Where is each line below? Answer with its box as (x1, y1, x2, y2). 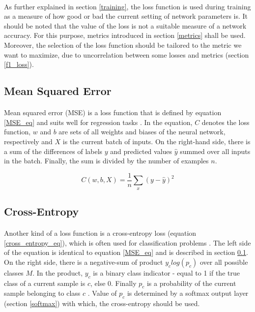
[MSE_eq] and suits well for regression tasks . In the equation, (4, 117, 193, 127)
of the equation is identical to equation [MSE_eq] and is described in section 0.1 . (4, 247, 248, 257)
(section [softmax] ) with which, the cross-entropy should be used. (4, 298, 200, 309)
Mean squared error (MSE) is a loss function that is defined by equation (4, 107, 222, 118)
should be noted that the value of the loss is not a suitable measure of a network (4, 20, 247, 31)
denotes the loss (201, 117, 250, 127)
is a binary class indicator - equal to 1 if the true (93, 267, 240, 278)
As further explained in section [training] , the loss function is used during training (4, 1, 251, 11)
